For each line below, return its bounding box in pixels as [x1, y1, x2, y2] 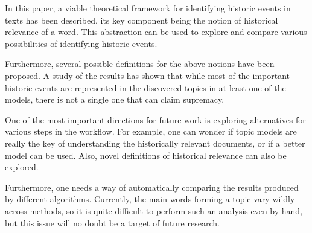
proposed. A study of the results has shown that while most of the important [5, 69, 290, 81]
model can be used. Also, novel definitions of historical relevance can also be [5, 148, 287, 161]
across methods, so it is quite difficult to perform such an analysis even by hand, [5, 204, 303, 217]
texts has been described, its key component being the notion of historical [5, 13, 278, 26]
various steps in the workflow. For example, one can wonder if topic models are [5, 125, 297, 138]
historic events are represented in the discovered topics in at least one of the [5, 81, 286, 94]
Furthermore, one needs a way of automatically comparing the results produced [5, 180, 299, 193]
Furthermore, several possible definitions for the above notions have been [5, 57, 275, 70]
